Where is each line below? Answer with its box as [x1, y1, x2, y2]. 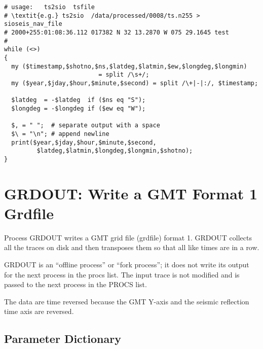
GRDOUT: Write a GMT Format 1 [4, 183, 258, 203]
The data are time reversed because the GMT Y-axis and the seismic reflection [4, 296, 249, 306]
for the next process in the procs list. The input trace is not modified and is [4, 269, 240, 280]
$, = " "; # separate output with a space [11, 122, 160, 129]
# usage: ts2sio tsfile [4, 4, 95, 11]
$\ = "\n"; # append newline [11, 130, 109, 137]
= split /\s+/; [98, 71, 149, 79]
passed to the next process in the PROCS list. [4, 279, 147, 290]
